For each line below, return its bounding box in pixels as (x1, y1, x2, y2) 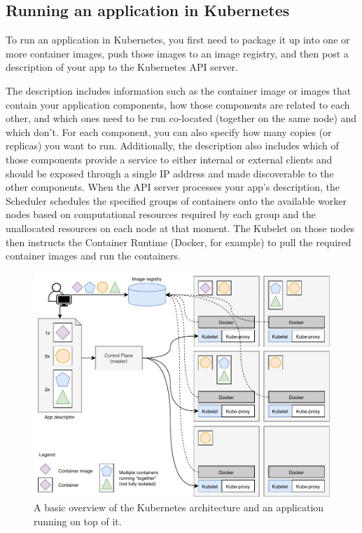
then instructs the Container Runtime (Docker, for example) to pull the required (6, 234, 351, 249)
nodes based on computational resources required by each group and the (6, 207, 316, 222)
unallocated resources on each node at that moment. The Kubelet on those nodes (6, 220, 355, 235)
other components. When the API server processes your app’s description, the (6, 180, 340, 194)
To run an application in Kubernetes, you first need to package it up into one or (6, 32, 350, 47)
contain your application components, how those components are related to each (6, 97, 350, 112)
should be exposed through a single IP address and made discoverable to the (6, 166, 334, 180)
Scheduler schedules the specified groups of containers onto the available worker (6, 193, 347, 208)
